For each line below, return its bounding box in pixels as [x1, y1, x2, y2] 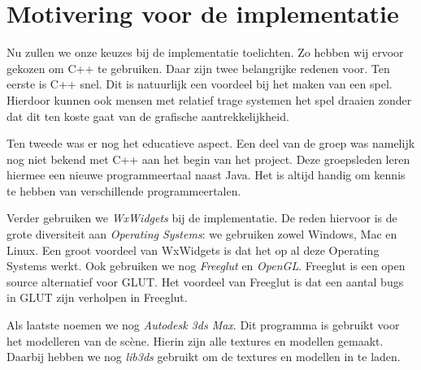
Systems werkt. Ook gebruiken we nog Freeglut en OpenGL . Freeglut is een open [7, 257, 406, 274]
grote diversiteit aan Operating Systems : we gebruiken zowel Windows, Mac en [7, 226, 397, 243]
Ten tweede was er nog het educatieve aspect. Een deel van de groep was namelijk [7, 135, 415, 152]
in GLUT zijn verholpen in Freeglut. [7, 289, 188, 306]
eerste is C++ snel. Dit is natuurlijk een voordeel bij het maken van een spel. [7, 75, 393, 92]
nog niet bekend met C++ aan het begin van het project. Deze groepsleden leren [7, 150, 410, 167]
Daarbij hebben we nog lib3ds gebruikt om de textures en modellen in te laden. [7, 348, 401, 365]
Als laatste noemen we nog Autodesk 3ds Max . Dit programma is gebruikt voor [7, 316, 400, 333]
